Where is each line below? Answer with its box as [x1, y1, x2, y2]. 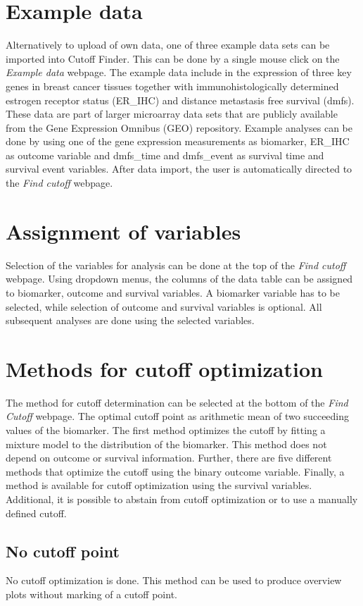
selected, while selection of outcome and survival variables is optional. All [6, 299, 322, 314]
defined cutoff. [6, 505, 67, 520]
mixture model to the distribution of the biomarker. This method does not [6, 436, 327, 451]
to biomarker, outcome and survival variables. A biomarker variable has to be [6, 285, 340, 299]
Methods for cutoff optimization [6, 354, 323, 383]
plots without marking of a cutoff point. [6, 587, 177, 602]
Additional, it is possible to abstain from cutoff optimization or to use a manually [6, 492, 358, 507]
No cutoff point [6, 540, 120, 562]
